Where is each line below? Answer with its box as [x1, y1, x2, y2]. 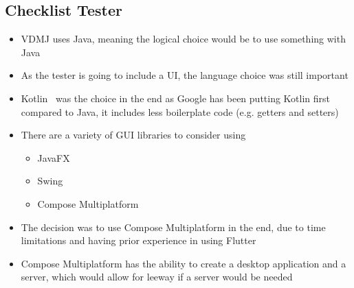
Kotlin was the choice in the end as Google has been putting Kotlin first [21, 91, 331, 105]
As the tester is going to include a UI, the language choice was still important [21, 68, 349, 82]
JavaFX [37, 150, 70, 165]
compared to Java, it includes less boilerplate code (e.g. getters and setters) [21, 104, 339, 119]
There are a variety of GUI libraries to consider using [21, 128, 246, 142]
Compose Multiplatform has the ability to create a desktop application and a [21, 256, 346, 270]
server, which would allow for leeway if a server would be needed [21, 269, 293, 284]
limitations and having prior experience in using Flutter [21, 233, 256, 248]
